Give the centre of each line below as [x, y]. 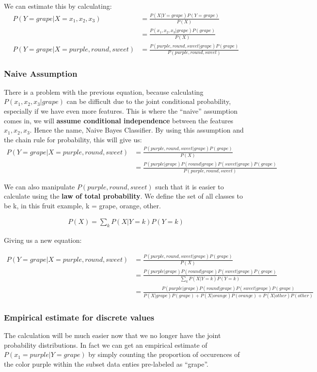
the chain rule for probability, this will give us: [73, 139]
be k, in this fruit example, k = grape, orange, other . [82, 205]
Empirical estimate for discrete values [79, 317]
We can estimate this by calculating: [58, 6]
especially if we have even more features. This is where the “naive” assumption [121, 110]
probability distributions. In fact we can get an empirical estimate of [106, 345]
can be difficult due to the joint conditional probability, [149, 101]
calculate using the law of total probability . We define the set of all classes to [123, 196]
